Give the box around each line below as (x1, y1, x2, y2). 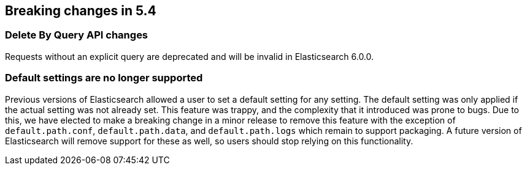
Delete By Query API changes (5, 29, 148, 42)
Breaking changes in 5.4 (5, 3, 156, 18)
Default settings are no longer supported (5, 72, 203, 84)
